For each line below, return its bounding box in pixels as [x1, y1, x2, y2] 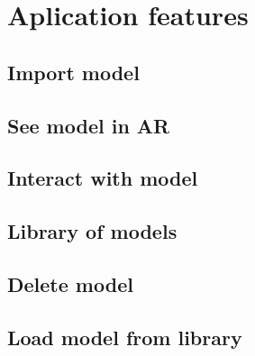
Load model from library [7, 323, 242, 351]
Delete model [7, 269, 133, 297]
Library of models [7, 217, 178, 245]
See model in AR [7, 111, 170, 139]
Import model [7, 58, 140, 86]
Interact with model [7, 164, 198, 192]
